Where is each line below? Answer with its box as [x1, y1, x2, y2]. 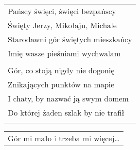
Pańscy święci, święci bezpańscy [8, 5, 116, 17]
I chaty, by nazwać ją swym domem [8, 93, 129, 104]
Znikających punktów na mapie [8, 79, 115, 90]
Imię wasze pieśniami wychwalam [8, 48, 121, 59]
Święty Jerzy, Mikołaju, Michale [8, 19, 117, 31]
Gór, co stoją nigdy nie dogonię [8, 65, 115, 76]
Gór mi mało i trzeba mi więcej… [8, 133, 120, 144]
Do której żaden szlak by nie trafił [8, 107, 124, 118]
